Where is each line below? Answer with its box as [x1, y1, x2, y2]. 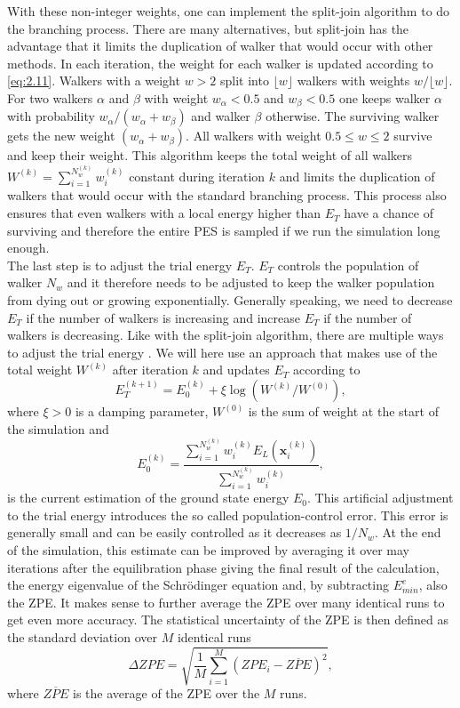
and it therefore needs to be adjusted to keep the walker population [67, 273, 435, 292]
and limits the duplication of [279, 166, 435, 185]
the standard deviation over [7, 627, 157, 646]
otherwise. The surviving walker [266, 107, 440, 125]
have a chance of [344, 204, 433, 222]
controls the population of [277, 255, 419, 274]
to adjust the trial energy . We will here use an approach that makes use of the [7, 342, 438, 361]
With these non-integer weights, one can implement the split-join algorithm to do [7, 2, 450, 20]
